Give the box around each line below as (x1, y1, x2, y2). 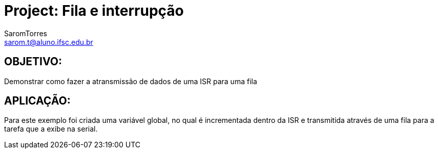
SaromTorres (4, 29, 47, 38)
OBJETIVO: (4, 55, 62, 68)
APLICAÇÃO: (4, 94, 71, 108)
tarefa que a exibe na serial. (4, 124, 98, 134)
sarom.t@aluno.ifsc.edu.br (4, 37, 93, 46)
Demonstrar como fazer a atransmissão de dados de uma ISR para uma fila (4, 76, 257, 86)
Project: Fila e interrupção (4, 2, 184, 19)
